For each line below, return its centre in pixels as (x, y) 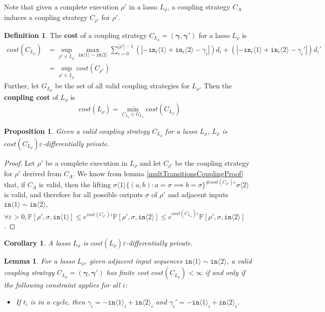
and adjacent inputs (198, 194)
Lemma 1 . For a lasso (39, 260)
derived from (42, 173)
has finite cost (128, 272)
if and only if (225, 272)
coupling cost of (31, 97)
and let (150, 162)
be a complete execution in (86, 162)
